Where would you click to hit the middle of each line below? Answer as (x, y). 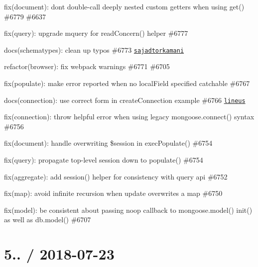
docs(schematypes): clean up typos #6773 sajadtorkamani (94, 49)
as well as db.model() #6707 (48, 220)
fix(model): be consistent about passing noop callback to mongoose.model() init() (128, 210)
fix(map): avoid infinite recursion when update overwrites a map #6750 (113, 193)
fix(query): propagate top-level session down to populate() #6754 (104, 160)
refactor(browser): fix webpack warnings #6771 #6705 (87, 66)
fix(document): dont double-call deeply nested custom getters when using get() (124, 6)
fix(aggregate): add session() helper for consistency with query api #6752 (116, 176)
